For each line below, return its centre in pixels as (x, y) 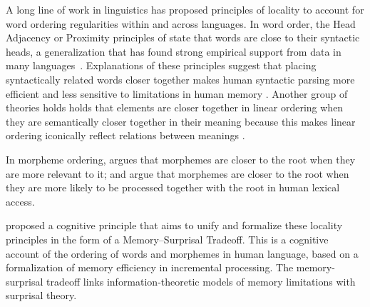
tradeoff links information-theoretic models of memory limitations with (201, 281)
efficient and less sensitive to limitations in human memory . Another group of (177, 93)
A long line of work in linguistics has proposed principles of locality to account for (185, 9)
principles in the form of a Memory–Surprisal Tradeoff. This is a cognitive (167, 239)
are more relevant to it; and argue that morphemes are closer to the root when (178, 173)
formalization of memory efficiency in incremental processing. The (150, 267)
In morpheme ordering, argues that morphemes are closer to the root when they (181, 159)
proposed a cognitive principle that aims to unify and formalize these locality (174, 225)
